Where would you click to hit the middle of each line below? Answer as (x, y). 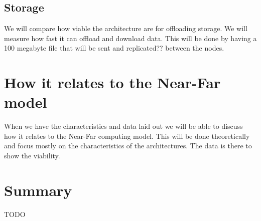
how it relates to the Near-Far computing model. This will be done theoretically (127, 136)
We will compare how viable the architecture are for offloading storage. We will (126, 28)
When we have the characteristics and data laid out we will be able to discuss (123, 126)
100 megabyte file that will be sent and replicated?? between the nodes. (114, 48)
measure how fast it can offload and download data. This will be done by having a (130, 38)
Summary (38, 190)
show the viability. (32, 156)
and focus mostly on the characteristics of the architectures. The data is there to (128, 146)
